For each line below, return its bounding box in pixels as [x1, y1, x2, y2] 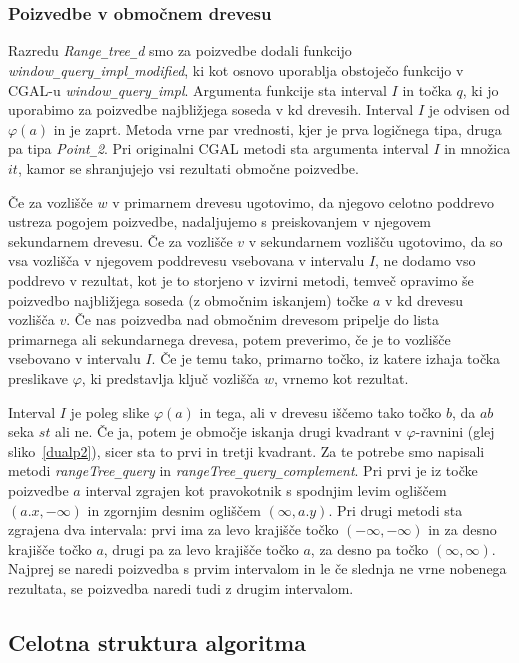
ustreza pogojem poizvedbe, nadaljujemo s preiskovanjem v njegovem [8, 211, 432, 232]
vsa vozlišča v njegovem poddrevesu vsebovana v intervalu [8, 250, 365, 271]
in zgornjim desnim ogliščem [87, 499, 261, 520]
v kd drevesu [385, 289, 463, 310]
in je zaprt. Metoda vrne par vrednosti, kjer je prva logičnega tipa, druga [53, 118, 502, 139]
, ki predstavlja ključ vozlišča [81, 367, 260, 388]
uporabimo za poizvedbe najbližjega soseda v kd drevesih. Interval [8, 99, 414, 120]
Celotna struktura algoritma [8, 626, 306, 657]
